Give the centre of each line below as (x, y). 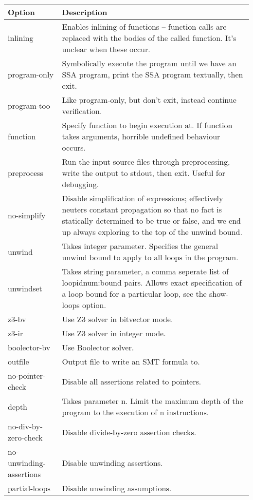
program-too (29, 105)
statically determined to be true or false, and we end (151, 221)
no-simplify (27, 215)
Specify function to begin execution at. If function (147, 125)
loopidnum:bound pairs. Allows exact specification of (152, 282)
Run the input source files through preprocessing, (146, 162)
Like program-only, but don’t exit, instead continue (149, 100)
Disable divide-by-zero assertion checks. (129, 432)
